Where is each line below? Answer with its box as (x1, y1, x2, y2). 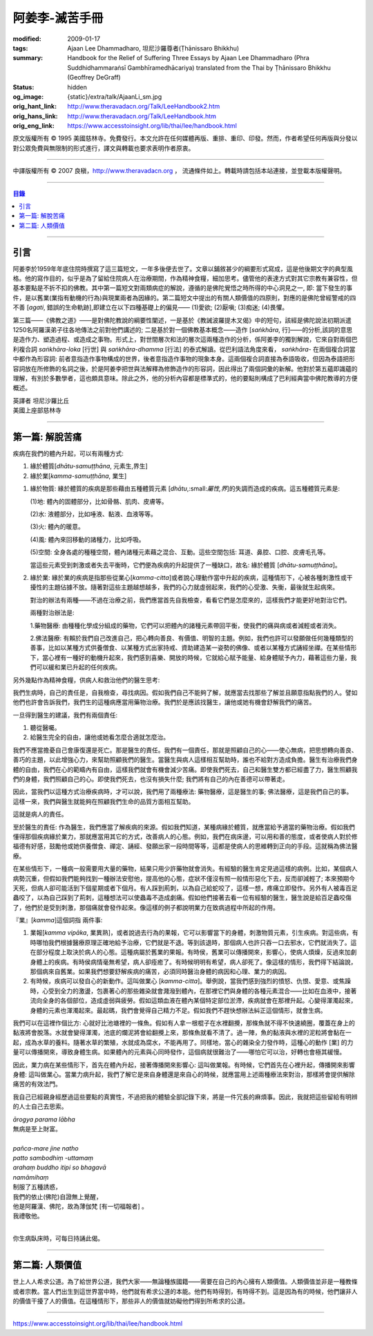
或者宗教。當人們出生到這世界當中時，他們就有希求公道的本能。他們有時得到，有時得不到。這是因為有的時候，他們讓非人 (12, 1287, 358, 1295)
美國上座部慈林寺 (12, 406, 61, 414)
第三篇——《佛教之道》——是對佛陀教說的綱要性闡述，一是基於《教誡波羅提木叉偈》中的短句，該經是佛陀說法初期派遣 (12, 315, 352, 324)
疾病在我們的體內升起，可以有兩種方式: (12, 450, 124, 458)
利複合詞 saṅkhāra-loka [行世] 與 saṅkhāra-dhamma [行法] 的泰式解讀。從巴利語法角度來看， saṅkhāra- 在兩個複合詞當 (12, 345, 356, 353)
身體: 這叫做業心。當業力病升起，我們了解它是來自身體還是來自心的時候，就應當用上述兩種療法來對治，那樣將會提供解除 (12, 1070, 355, 1079)
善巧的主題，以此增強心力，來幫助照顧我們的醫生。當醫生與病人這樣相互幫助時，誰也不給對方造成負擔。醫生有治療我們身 (12, 756, 358, 764)
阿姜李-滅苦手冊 (12, 10, 104, 26)
